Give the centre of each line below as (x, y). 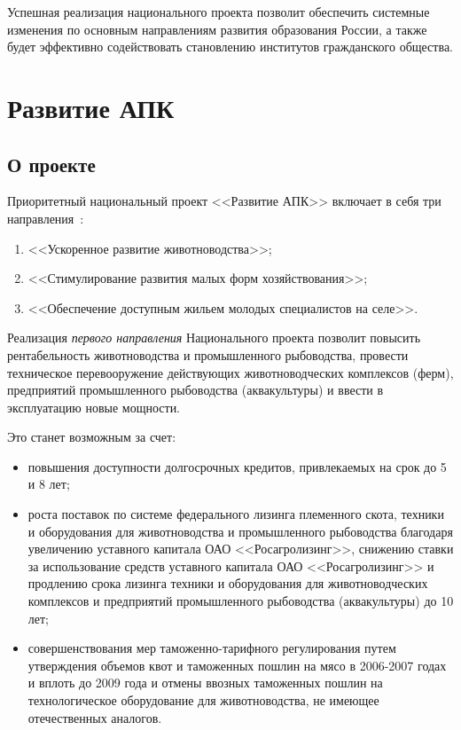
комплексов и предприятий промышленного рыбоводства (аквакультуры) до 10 (241, 601)
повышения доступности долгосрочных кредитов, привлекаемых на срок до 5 (237, 466)
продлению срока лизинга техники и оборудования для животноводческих (228, 583)
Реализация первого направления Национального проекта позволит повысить (214, 338)
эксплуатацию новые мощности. (94, 407)
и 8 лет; (49, 484)
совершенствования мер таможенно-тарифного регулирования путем (212, 648)
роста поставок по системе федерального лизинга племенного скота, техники (236, 514)
